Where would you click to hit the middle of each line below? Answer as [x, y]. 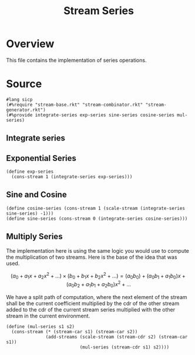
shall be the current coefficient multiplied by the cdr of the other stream [93, 303]
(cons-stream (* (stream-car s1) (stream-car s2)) [75, 331]
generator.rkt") [26, 110]
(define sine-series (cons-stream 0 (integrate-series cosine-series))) [97, 219]
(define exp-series [30, 172]
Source [24, 84]
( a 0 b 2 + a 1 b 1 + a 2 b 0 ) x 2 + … [99, 284]
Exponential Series [41, 158]
